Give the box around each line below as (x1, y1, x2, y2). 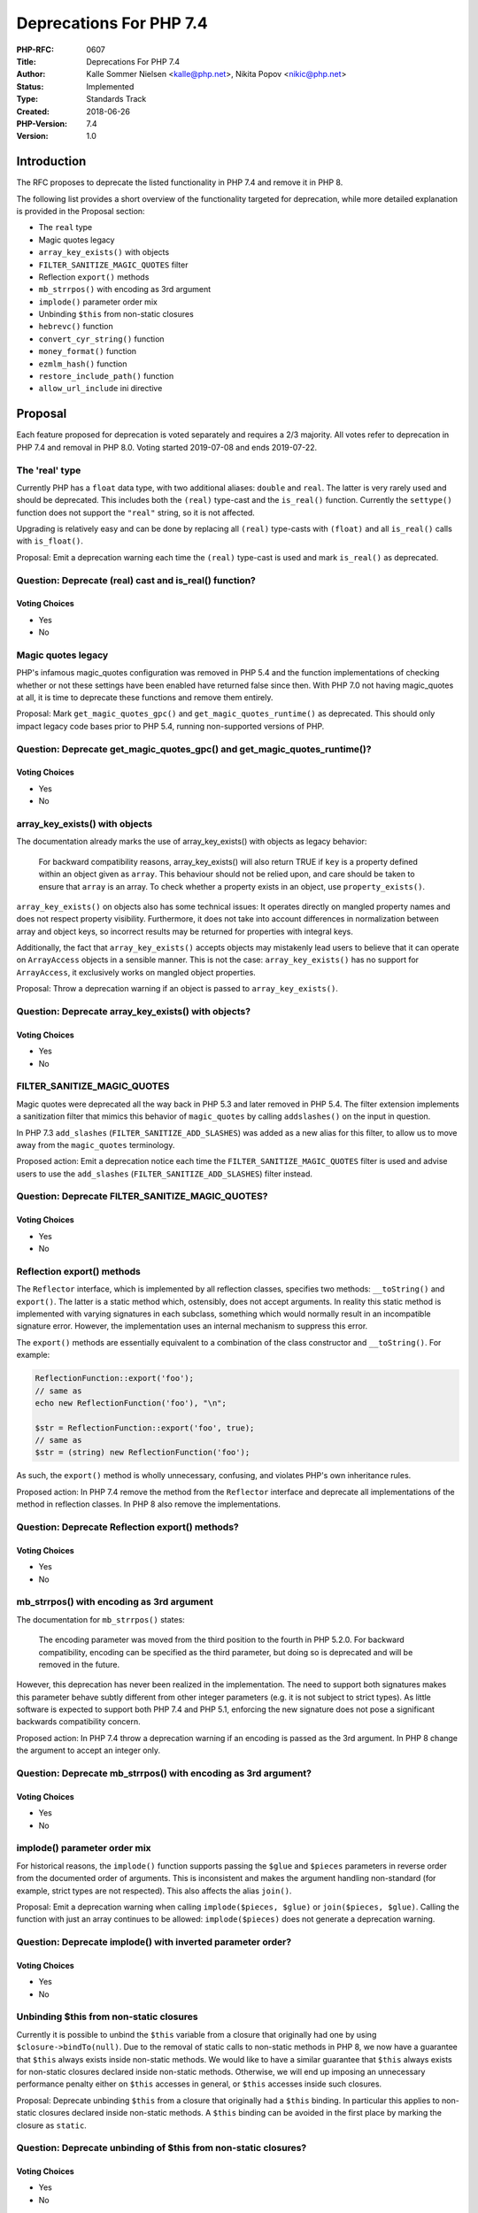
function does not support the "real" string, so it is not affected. (16, 507, 256, 518)
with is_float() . (16, 536, 83, 546)
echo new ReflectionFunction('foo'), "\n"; (35, 1398, 227, 1407)
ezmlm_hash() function (38, 359, 127, 369)
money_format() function (38, 346, 137, 357)
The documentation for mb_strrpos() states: (16, 1614, 185, 1624)
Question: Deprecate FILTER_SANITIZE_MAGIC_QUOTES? (16, 1191, 268, 1203)
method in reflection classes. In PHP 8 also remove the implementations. (16, 1499, 281, 1509)
